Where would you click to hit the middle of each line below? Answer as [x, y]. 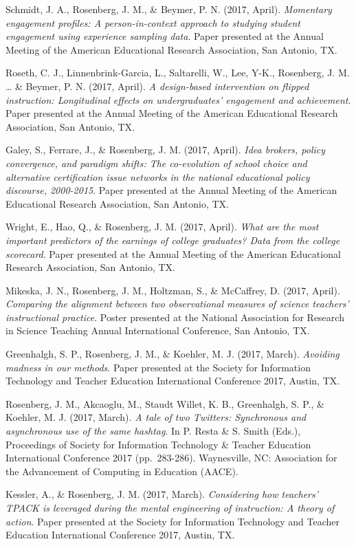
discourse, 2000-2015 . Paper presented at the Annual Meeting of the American [171, 190]
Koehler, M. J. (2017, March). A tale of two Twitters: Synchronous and [156, 417]
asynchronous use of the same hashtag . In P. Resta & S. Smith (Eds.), [153, 431]
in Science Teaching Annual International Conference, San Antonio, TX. [158, 330]
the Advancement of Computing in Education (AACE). [122, 471]
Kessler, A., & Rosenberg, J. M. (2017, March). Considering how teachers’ [162, 494]
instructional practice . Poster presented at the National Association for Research [175, 317]
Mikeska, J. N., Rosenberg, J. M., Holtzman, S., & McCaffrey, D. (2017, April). [173, 290]
